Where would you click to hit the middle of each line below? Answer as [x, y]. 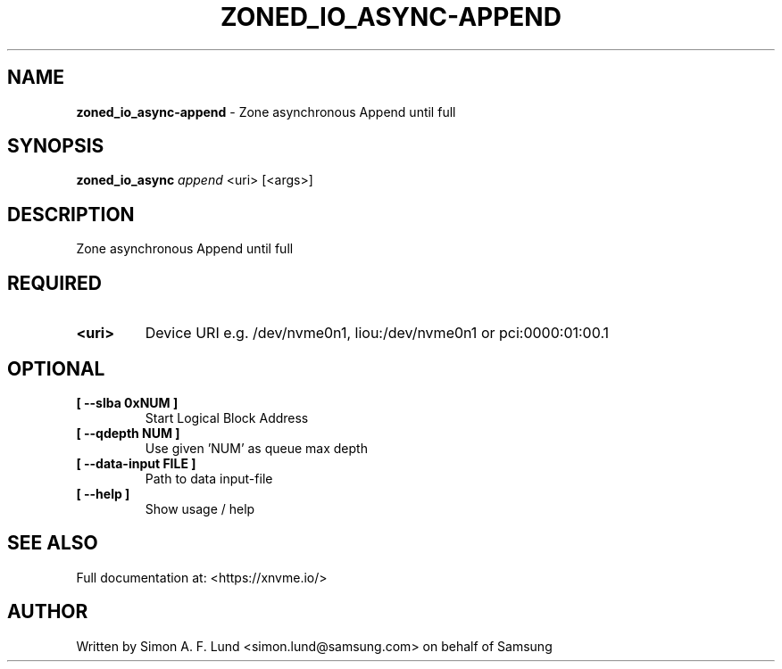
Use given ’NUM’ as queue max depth [256, 448]
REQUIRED [54, 283]
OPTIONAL [56, 368]
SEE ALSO [53, 543]
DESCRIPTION [71, 214]
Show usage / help [200, 508]
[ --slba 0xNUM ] [127, 402]
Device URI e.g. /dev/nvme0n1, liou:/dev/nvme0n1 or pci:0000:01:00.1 [377, 333]
